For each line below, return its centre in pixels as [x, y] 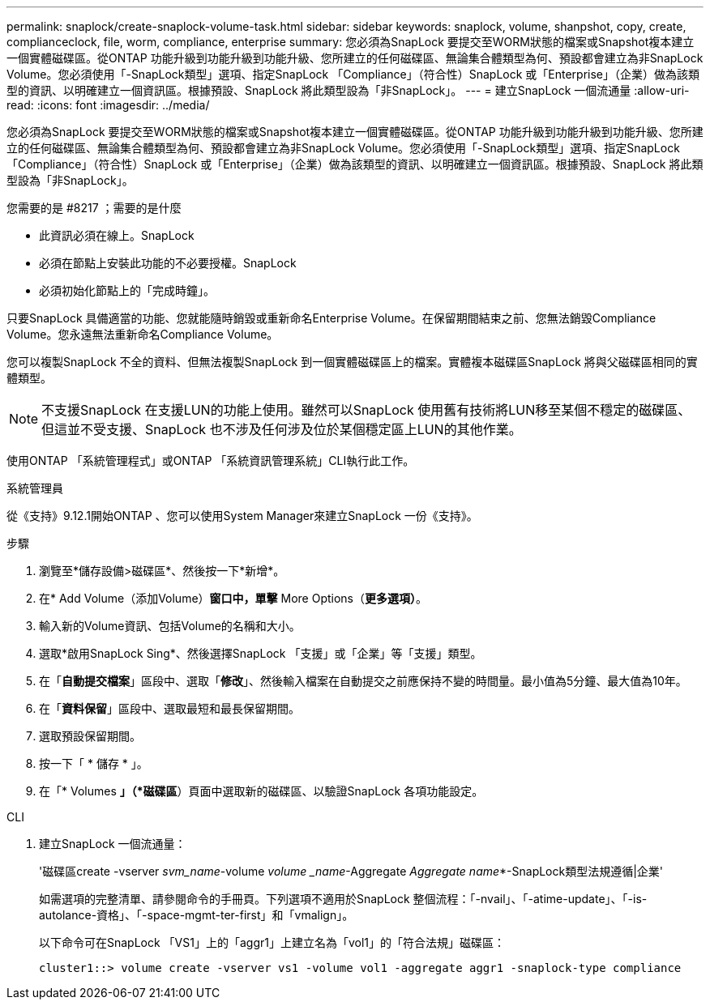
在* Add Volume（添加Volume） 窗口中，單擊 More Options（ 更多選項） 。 [233, 598]
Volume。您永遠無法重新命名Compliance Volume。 [143, 334]
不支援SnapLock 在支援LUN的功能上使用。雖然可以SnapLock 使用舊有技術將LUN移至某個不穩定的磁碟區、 [366, 410]
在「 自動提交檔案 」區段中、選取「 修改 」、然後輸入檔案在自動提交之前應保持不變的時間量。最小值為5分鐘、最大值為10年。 [363, 681]
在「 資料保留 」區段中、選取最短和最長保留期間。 [169, 708]
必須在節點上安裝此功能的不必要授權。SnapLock [168, 263]
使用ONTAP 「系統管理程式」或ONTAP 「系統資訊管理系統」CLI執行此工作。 [211, 460]
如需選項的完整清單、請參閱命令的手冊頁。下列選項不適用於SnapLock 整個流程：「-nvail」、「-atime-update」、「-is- [343, 899]
